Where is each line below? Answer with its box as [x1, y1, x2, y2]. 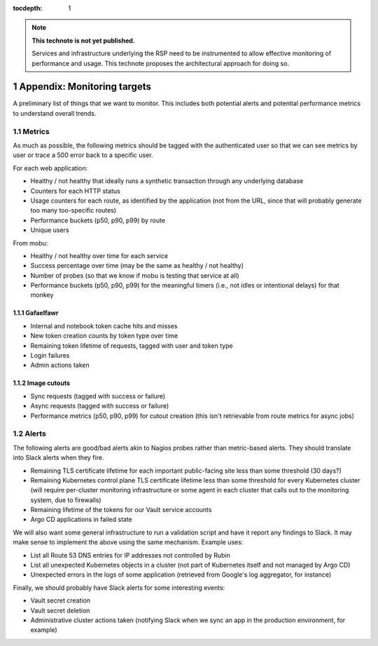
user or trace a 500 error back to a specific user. [13, 151, 153, 159]
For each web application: [13, 163, 88, 172]
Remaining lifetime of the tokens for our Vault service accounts [30, 506, 212, 514]
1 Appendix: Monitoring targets [13, 81, 152, 93]
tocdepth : [13, 4, 43, 12]
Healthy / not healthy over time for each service [30, 251, 168, 260]
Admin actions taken [30, 361, 90, 370]
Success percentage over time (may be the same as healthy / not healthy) [30, 262, 244, 270]
